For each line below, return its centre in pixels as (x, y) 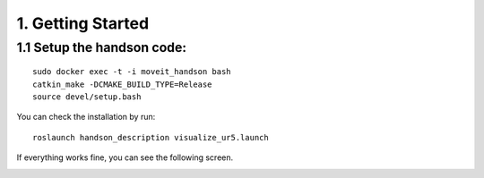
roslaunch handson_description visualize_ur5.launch (151, 137)
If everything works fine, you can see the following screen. (125, 157)
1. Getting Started (83, 23)
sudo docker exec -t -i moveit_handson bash (132, 72)
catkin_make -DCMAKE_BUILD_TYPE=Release (122, 84)
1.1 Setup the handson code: (102, 47)
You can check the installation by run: (86, 117)
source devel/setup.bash (87, 97)
